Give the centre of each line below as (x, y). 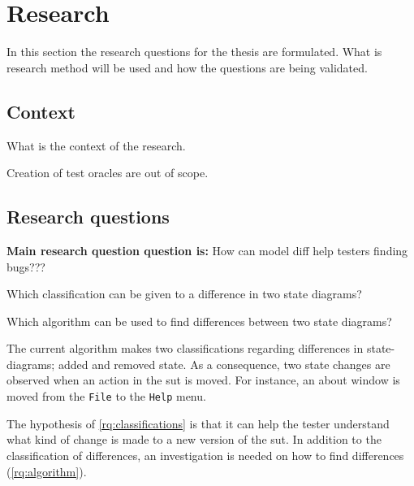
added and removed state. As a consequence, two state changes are (224, 364)
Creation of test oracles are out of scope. (108, 173)
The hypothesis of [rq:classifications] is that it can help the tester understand (198, 423)
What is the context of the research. (96, 145)
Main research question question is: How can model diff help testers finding (207, 250)
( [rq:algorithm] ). (47, 471)
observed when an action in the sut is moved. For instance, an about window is (203, 380)
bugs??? (26, 266)
